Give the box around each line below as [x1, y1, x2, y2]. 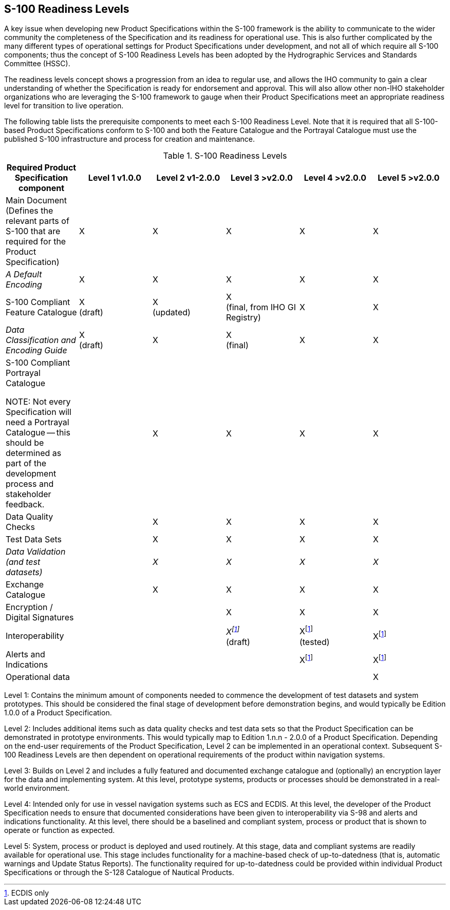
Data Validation [6, 546, 66, 557]
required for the [6, 236, 66, 247]
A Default [6, 269, 42, 280]
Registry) [226, 312, 261, 323]
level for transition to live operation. [4, 101, 124, 110]
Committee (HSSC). [4, 59, 70, 68]
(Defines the [6, 205, 53, 216]
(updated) [152, 307, 191, 318]
